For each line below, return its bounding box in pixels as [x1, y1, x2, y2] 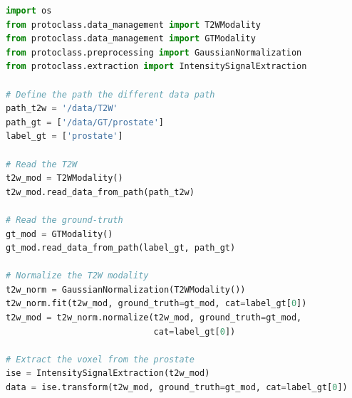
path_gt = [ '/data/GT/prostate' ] [6, 117, 164, 127]
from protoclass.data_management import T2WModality [6, 19, 261, 30]
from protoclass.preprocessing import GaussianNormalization [6, 47, 302, 58]
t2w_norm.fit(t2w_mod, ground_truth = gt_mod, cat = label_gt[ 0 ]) [6, 298, 307, 309]
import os [6, 6, 52, 16]
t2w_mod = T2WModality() [6, 173, 123, 184]
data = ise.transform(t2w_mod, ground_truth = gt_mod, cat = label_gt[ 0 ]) [6, 382, 348, 393]
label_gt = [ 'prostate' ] [6, 131, 123, 142]
